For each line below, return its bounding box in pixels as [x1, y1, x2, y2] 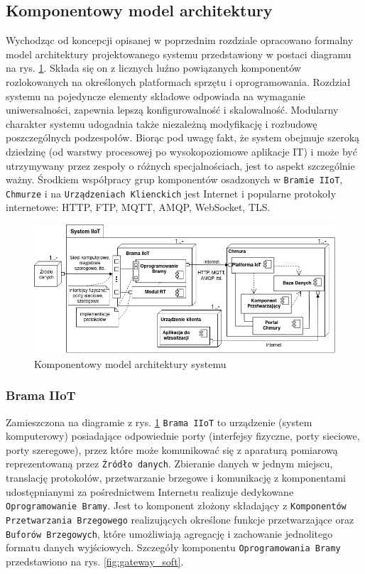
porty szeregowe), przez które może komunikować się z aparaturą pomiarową [6, 442, 338, 457]
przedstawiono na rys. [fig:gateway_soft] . [6, 553, 184, 568]
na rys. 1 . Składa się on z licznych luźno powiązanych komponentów [6, 60, 301, 75]
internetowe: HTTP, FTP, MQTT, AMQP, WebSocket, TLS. [6, 200, 271, 215]
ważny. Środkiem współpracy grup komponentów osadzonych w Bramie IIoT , [6, 172, 343, 187]
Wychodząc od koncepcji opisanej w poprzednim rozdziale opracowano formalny [6, 33, 354, 48]
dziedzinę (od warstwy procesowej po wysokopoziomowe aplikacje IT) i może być [6, 143, 357, 158]
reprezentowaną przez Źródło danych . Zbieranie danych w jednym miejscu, [6, 456, 333, 471]
